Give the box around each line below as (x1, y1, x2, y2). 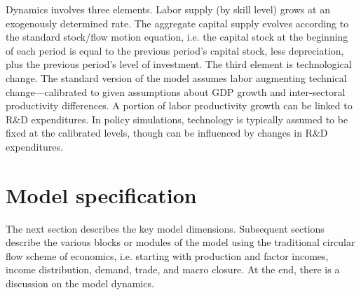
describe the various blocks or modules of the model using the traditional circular (6, 235, 355, 249)
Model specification (6, 180, 197, 209)
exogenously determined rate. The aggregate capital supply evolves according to (6, 15, 349, 30)
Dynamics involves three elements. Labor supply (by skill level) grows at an (6, 2, 330, 16)
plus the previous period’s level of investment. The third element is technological (6, 57, 352, 71)
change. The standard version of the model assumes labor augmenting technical (6, 70, 347, 85)
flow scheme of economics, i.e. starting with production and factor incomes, (6, 248, 329, 263)
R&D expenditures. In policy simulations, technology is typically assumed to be (6, 111, 348, 126)
